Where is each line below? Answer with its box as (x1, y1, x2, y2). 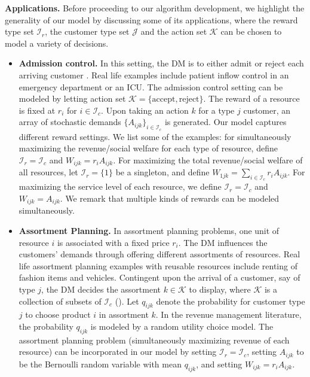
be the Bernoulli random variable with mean (19, 357, 182, 370)
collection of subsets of (19, 294, 102, 307)
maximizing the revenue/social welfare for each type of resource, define (19, 142, 278, 154)
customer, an (243, 104, 291, 116)
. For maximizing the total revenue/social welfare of (113, 153, 303, 166)
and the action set (140, 25, 207, 38)
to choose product (25, 308, 91, 321)
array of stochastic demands (19, 115, 121, 128)
